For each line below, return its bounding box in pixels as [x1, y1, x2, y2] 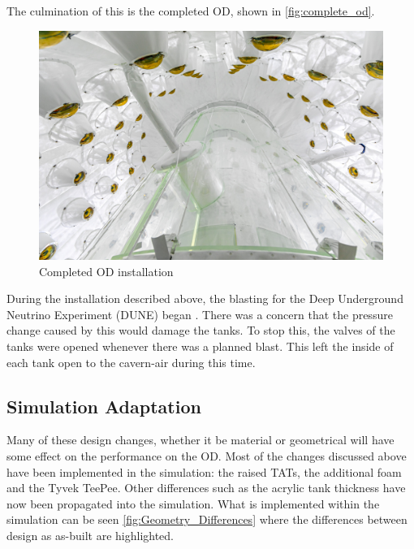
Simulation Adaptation [6, 393, 201, 418]
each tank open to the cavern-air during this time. [6, 353, 256, 370]
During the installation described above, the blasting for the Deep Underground [6, 290, 403, 307]
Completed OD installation [39, 262, 174, 279]
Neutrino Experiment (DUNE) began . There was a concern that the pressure [6, 305, 393, 322]
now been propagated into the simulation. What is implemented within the [6, 495, 380, 512]
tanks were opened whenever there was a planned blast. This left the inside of [6, 337, 394, 354]
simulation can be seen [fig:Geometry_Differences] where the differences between [6, 511, 408, 528]
